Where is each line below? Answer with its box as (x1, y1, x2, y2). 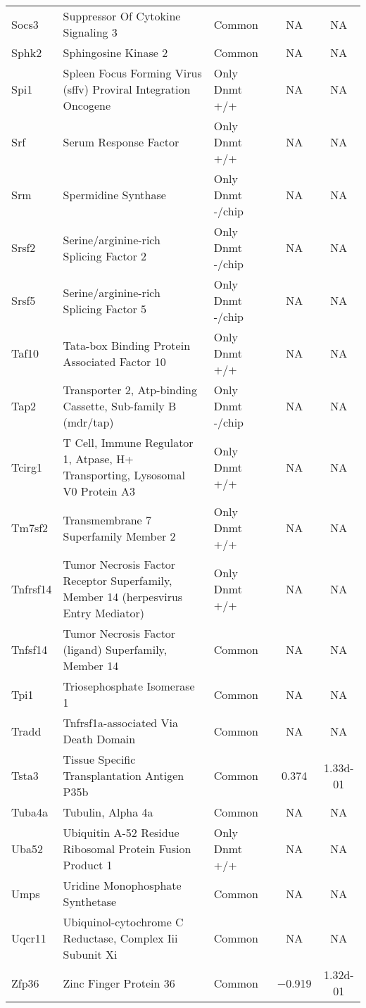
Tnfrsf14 (11, 580, 52, 597)
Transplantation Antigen (63, 767, 184, 783)
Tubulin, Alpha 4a (63, 804, 153, 820)
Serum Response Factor (63, 134, 179, 150)
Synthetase (63, 893, 117, 909)
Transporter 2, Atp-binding (63, 382, 197, 398)
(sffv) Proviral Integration (63, 81, 191, 97)
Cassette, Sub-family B (63, 398, 177, 414)
